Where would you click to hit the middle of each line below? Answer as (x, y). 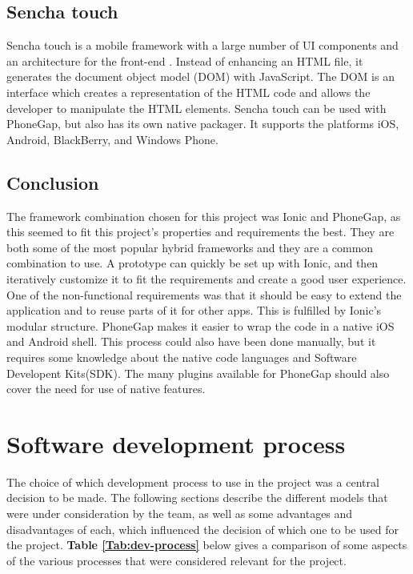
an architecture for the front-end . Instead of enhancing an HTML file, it (185, 60)
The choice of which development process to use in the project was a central (193, 482)
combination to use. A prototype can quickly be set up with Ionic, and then (192, 263)
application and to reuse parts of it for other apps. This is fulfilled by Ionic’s (194, 310)
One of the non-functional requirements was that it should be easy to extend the (204, 294)
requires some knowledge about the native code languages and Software (182, 357)
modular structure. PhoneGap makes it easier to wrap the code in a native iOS (200, 325)
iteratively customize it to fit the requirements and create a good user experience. (206, 278)
